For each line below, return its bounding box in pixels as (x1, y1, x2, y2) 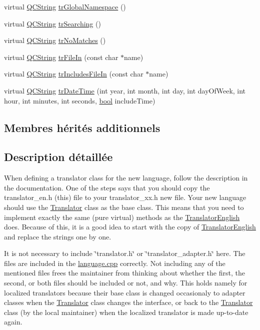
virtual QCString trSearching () (4, 18, 101, 28)
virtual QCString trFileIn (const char (4, 51, 118, 62)
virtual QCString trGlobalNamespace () (4, 1, 126, 11)
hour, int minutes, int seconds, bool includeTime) (4, 95, 155, 105)
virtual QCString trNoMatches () (4, 35, 106, 45)
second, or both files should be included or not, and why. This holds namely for (4, 277, 247, 288)
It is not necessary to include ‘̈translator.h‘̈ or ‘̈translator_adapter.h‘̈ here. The (4, 248, 245, 258)
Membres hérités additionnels (4, 119, 160, 135)
